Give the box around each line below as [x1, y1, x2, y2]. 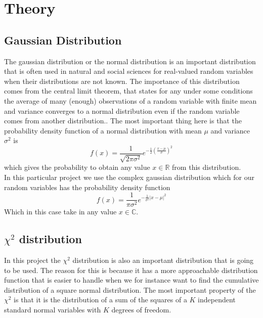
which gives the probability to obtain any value [4, 162, 150, 172]
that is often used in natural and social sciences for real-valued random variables [4, 66, 253, 76]
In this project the [4, 255, 61, 265]
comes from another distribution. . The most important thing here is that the [4, 115, 242, 126]
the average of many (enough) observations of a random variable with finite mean [4, 95, 257, 106]
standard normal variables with [4, 304, 101, 314]
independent [198, 294, 236, 305]
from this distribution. [172, 162, 241, 172]
